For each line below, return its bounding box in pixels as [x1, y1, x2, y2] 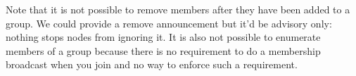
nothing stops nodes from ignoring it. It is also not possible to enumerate [6, 30, 321, 44]
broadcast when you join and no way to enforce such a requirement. [6, 57, 298, 72]
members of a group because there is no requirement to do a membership [6, 43, 321, 58]
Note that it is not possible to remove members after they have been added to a [6, 2, 350, 16]
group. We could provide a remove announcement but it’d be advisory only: [6, 15, 332, 30]
